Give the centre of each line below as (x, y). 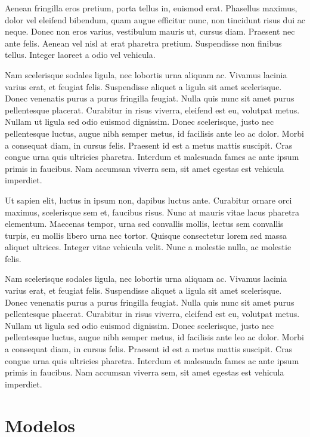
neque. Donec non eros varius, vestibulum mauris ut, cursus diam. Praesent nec (150, 31)
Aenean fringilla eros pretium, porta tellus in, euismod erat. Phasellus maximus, (151, 8)
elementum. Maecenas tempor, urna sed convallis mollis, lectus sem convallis (144, 224)
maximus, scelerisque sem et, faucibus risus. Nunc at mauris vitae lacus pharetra (152, 212)
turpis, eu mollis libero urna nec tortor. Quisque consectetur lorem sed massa (146, 235)
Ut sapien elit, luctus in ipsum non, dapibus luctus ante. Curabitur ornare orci (148, 200)
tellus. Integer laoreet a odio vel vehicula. (80, 55)
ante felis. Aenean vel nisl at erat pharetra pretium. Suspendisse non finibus (143, 43)
